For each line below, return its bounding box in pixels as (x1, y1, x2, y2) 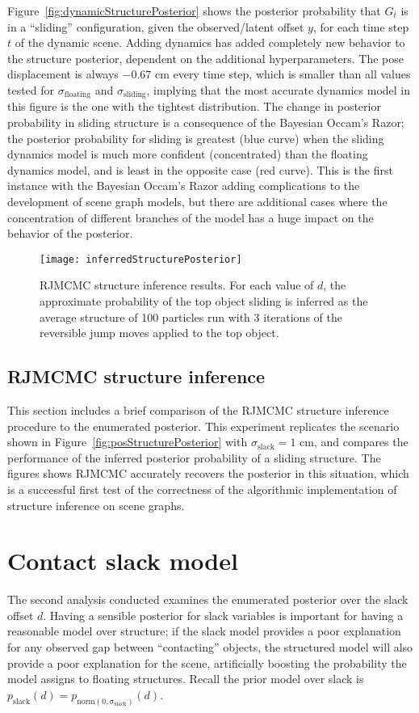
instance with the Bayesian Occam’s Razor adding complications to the (7, 177, 360, 194)
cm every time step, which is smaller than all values (155, 65, 411, 82)
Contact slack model (7, 544, 238, 577)
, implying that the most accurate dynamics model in (146, 81, 411, 98)
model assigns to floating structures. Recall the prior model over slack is (7, 670, 364, 687)
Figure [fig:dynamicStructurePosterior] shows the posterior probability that (7, 2, 381, 19)
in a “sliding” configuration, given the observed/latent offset (7, 18, 304, 35)
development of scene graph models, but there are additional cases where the (7, 192, 388, 209)
